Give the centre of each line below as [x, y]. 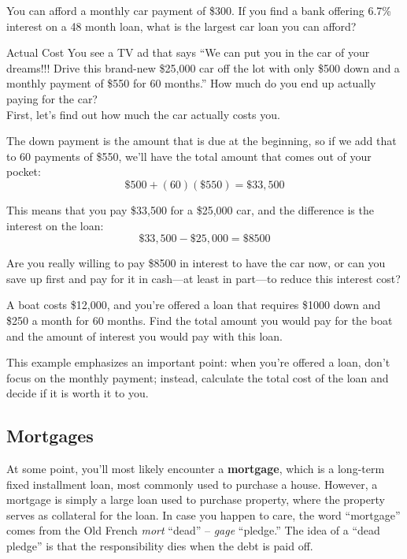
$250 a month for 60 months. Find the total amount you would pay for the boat [200, 320]
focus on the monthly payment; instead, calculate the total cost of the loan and [198, 377]
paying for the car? [52, 98]
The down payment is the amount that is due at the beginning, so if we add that [202, 141]
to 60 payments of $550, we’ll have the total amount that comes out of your [189, 156]
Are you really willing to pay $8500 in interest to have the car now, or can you [196, 263]
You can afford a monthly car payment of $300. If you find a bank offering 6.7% [199, 10]
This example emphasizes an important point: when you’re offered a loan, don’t [198, 362]
